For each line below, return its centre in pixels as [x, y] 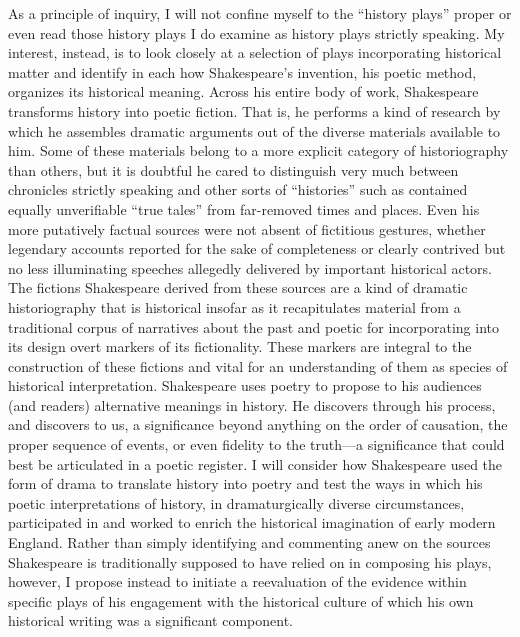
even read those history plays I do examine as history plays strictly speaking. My [256, 32]
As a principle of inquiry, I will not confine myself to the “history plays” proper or [260, 13]
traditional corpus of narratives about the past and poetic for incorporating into [253, 326]
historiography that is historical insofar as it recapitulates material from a [234, 306]
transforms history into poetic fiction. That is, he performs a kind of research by [254, 110]
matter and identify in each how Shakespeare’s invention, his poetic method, [242, 71]
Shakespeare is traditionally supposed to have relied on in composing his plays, [250, 561]
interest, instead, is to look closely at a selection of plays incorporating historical [255, 52]
